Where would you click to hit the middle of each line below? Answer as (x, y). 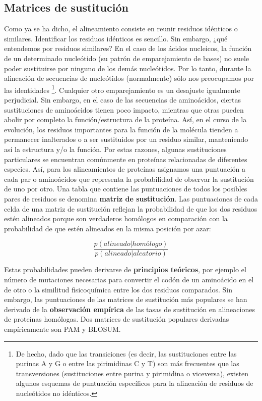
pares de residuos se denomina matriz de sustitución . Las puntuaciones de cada (131, 198)
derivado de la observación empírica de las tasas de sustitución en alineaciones (129, 309)
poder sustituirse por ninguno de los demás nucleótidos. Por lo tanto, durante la (128, 68)
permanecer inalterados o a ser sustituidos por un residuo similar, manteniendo (126, 139)
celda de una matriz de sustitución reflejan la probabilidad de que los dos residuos (131, 208)
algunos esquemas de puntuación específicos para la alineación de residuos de (135, 383)
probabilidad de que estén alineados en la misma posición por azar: (108, 228)
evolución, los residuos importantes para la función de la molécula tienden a (121, 129)
